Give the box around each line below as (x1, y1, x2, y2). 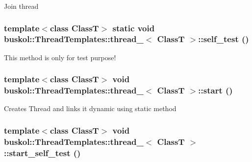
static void (112, 22, 155, 34)
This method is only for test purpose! (4, 52, 116, 62)
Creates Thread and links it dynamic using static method (4, 103, 176, 114)
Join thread (4, 1, 39, 11)
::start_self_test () (4, 146, 81, 159)
